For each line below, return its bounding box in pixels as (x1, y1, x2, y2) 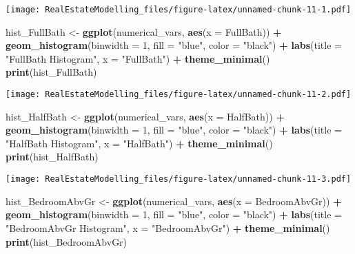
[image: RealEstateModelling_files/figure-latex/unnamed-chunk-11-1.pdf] (6, 5, 352, 14)
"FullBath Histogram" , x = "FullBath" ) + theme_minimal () (6, 51, 270, 65)
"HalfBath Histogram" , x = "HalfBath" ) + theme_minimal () (6, 136, 273, 150)
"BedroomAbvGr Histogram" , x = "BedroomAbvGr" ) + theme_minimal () (6, 220, 330, 235)
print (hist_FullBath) (6, 65, 97, 79)
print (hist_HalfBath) (6, 149, 99, 164)
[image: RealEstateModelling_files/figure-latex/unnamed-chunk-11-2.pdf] (6, 89, 352, 100)
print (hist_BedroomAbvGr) (6, 234, 128, 248)
